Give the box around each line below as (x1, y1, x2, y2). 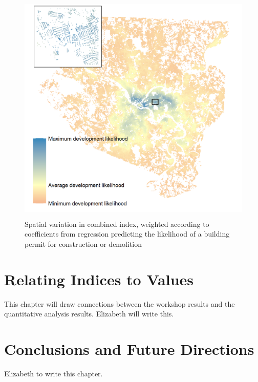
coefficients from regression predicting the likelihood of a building (25, 228, 230, 239)
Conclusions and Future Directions (4, 338, 254, 359)
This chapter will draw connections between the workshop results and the (4, 298, 235, 309)
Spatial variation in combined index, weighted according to (25, 218, 209, 229)
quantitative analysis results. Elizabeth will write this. (4, 308, 174, 319)
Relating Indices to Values (4, 268, 194, 289)
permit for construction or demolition (25, 238, 142, 249)
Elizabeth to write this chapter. (4, 368, 103, 378)
